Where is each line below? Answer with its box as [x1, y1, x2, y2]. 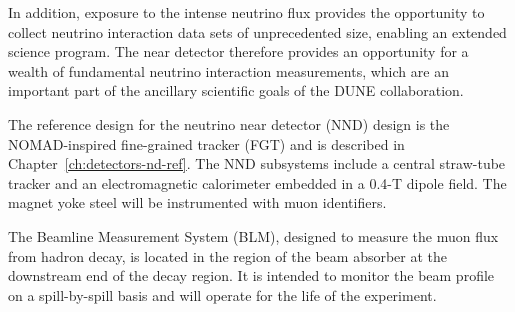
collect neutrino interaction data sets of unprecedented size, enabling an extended [8, 21, 507, 42]
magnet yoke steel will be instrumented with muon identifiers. [8, 192, 387, 213]
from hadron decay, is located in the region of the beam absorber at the [8, 245, 448, 266]
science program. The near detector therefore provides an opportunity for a [8, 41, 469, 62]
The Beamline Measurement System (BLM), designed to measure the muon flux [8, 225, 499, 246]
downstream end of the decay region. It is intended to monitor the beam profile [8, 265, 495, 286]
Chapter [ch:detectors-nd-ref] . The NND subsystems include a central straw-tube [8, 153, 506, 174]
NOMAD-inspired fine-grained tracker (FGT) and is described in [8, 133, 405, 154]
